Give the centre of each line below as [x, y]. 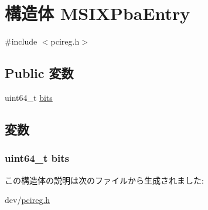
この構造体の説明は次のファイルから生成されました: [104, 180]
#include [21, 41]
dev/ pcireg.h [28, 200]
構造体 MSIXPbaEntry [98, 13]
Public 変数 [39, 73]
